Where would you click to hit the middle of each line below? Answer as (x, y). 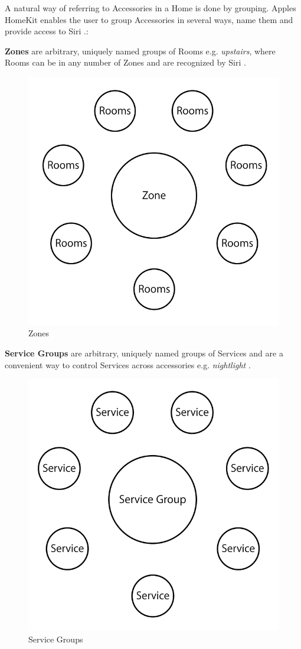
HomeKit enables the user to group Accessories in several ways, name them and (149, 19)
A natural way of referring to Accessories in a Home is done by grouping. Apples (150, 8)
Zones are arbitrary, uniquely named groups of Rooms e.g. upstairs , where (140, 51)
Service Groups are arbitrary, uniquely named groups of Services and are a (144, 353)
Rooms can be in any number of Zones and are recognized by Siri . (125, 62)
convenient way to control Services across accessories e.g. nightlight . (128, 364)
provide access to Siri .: (47, 31)
